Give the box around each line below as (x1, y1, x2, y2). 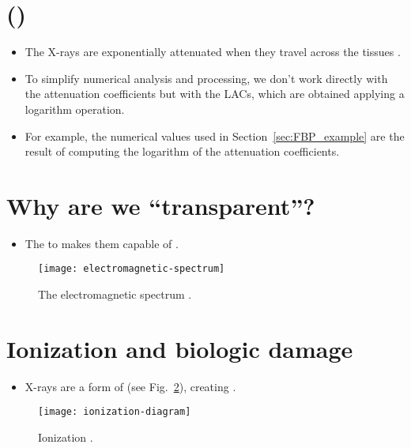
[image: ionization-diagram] (38, 406, 191, 418)
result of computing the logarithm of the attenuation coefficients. (25, 143, 340, 160)
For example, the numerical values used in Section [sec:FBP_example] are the (25, 127, 405, 144)
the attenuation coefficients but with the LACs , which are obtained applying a (25, 85, 405, 102)
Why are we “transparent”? (6, 189, 315, 221)
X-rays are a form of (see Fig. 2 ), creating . (25, 378, 236, 394)
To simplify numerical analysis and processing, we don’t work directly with (25, 70, 388, 86)
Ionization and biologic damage (6, 332, 353, 364)
